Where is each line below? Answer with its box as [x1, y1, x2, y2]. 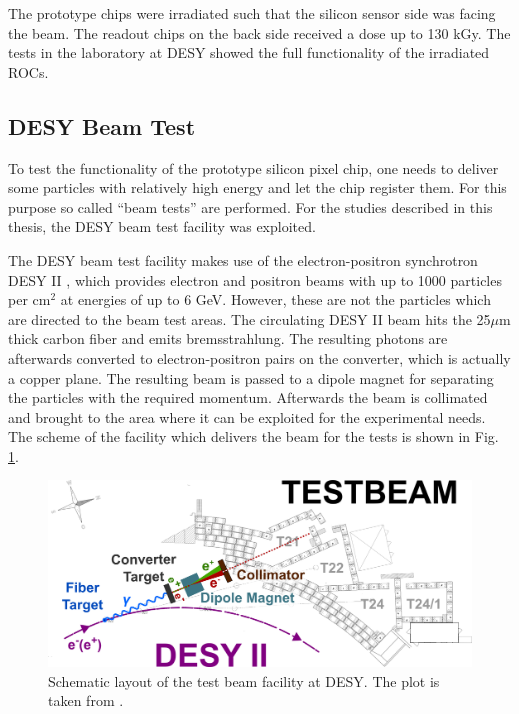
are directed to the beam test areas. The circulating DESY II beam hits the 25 [8, 308, 491, 329]
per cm [8, 289, 51, 310]
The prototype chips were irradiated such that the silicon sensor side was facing [8, 3, 496, 23]
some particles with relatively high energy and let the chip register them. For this [8, 177, 507, 198]
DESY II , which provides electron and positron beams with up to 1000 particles [8, 269, 502, 290]
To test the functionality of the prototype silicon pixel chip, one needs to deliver [8, 157, 499, 178]
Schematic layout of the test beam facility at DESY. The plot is [48, 670, 440, 691]
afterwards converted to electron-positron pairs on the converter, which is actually [8, 347, 511, 368]
